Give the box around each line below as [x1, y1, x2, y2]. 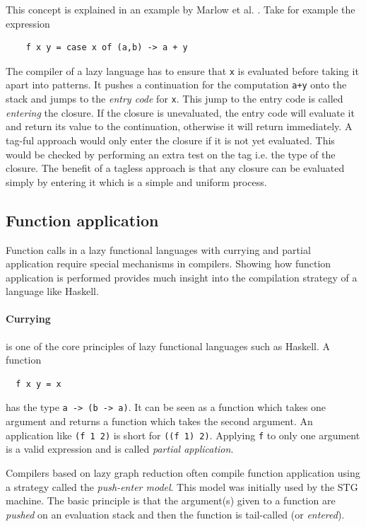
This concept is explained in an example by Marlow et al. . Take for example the [6, 2, 355, 16]
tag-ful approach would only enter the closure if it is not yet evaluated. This [6, 132, 335, 147]
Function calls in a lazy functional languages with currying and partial [6, 242, 311, 257]
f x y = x [16, 378, 61, 389]
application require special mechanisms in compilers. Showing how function [6, 256, 331, 271]
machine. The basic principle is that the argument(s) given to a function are [6, 493, 336, 508]
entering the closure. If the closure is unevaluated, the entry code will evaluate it [6, 105, 355, 120]
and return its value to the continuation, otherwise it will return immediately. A [6, 119, 353, 134]
